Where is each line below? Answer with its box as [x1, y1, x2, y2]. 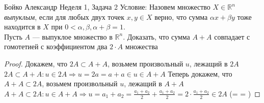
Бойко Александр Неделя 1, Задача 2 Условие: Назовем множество [4, 2, 210, 12]
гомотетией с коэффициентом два [4, 41, 108, 52]
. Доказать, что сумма [123, 31, 190, 42]
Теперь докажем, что [168, 68, 232, 79]
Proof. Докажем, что [4, 58, 67, 68]
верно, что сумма [154, 11, 208, 22]
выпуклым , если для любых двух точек [4, 11, 124, 22]
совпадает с [214, 31, 250, 42]
